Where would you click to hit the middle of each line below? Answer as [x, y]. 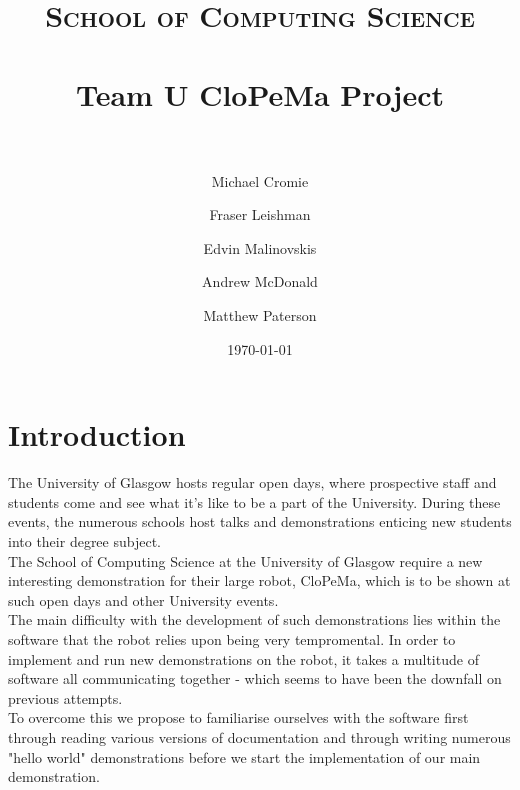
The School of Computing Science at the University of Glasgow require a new [245, 560]
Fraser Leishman [260, 214]
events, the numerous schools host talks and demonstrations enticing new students [260, 521]
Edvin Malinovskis [260, 247]
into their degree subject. [84, 540]
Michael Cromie [260, 180]
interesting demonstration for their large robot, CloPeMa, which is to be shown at [259, 580]
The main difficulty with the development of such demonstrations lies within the [254, 619]
